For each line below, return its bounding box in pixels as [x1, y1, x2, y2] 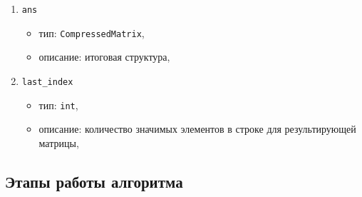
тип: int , [38, 97, 78, 112]
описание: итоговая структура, [38, 49, 170, 64]
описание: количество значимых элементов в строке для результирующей [38, 121, 356, 136]
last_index [21, 76, 73, 87]
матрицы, [38, 135, 79, 150]
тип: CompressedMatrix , [38, 25, 145, 40]
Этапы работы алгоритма [5, 170, 183, 192]
